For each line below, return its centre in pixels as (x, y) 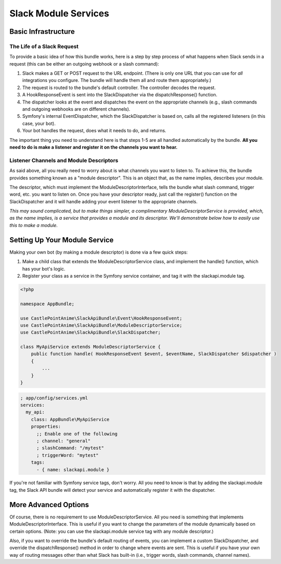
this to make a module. (34, 225)
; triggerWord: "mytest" (68, 455)
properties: (46, 427)
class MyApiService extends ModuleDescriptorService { (90, 347)
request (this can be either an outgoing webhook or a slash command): (84, 64)
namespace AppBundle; (47, 304)
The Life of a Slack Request (44, 46)
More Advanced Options (49, 505)
